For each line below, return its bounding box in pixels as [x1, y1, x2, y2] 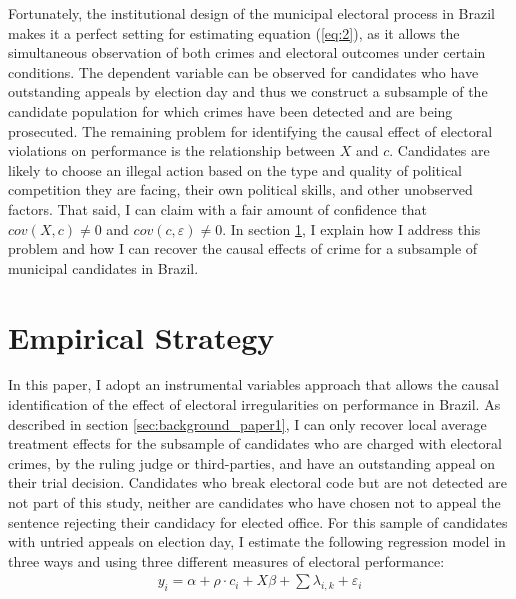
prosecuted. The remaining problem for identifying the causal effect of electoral [8, 120, 493, 141]
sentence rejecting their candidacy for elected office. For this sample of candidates [8, 511, 508, 532]
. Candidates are [389, 140, 490, 161]
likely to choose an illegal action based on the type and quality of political [8, 159, 463, 180]
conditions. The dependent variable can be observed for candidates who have [8, 61, 479, 82]
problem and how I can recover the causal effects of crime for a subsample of [8, 238, 478, 259]
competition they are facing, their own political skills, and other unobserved [8, 179, 473, 200]
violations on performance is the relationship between [8, 140, 336, 161]
